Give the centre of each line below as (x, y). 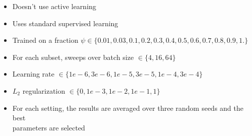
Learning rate (33, 74)
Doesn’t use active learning (54, 6)
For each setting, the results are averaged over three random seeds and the (128, 108)
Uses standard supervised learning (65, 23)
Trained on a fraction (45, 40)
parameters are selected (49, 127)
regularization (44, 90)
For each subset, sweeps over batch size (73, 57)
